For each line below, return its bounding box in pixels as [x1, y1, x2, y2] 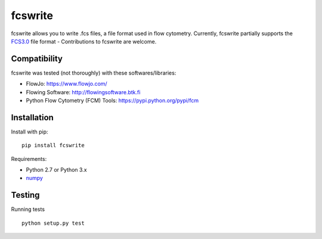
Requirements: [11, 155, 47, 162]
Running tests [11, 206, 45, 213]
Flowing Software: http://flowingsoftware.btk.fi [26, 88, 141, 95]
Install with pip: [11, 128, 48, 135]
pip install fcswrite [21, 142, 85, 149]
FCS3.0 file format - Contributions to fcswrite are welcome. [11, 38, 157, 45]
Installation [11, 112, 54, 122]
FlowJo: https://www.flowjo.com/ [26, 80, 107, 88]
